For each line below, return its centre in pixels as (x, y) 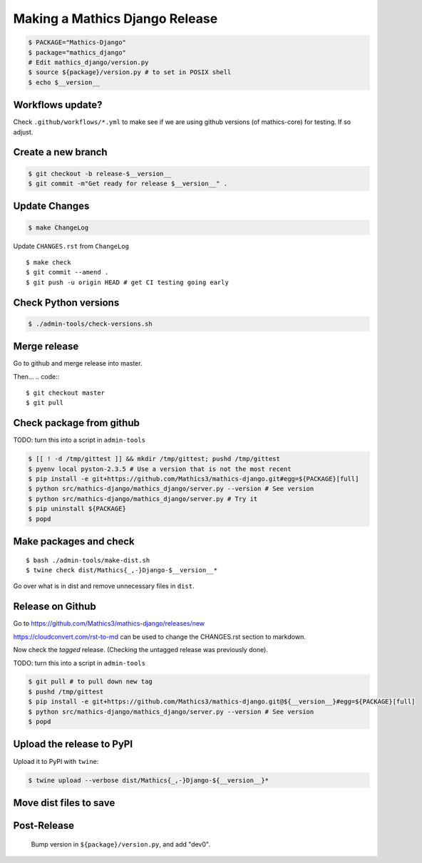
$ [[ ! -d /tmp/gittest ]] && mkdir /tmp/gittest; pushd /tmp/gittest (154, 459)
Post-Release (44, 826)
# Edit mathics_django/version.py (88, 62)
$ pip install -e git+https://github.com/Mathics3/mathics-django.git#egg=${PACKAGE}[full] (194, 479)
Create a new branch (60, 152)
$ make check (48, 262)
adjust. (23, 132)
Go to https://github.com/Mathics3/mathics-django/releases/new (109, 624)
